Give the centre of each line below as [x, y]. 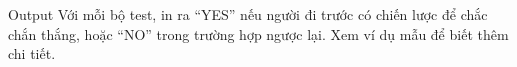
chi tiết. [32, 53]
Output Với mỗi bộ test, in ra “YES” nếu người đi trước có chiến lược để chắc [248, 14]
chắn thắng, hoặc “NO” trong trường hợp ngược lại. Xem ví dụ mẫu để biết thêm [258, 33]
